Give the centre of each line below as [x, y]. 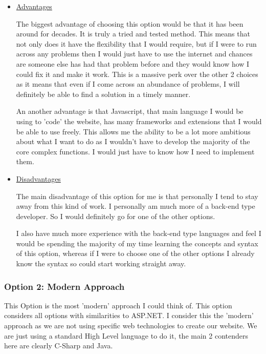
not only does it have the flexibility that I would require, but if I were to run [136, 43]
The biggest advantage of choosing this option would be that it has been [130, 23]
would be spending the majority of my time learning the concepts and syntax [137, 243]
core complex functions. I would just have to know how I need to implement [135, 151]
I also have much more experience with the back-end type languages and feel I [139, 233]
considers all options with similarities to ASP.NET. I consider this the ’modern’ [129, 315]
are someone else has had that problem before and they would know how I [133, 63]
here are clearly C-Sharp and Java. [59, 346]
